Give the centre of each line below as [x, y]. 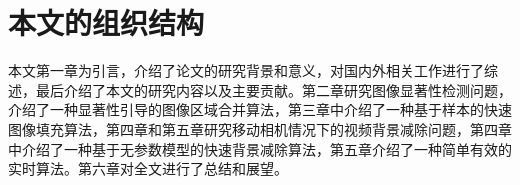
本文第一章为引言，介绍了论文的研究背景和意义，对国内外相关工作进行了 [246, 70]
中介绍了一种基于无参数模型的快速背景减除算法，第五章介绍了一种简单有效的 [260, 148]
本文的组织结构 [106, 22]
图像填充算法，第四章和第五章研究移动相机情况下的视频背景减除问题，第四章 [260, 128]
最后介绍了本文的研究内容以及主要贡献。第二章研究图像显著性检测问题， [273, 89]
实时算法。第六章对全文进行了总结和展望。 [148, 168]
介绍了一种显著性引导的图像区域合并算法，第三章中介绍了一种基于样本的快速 [260, 109]
